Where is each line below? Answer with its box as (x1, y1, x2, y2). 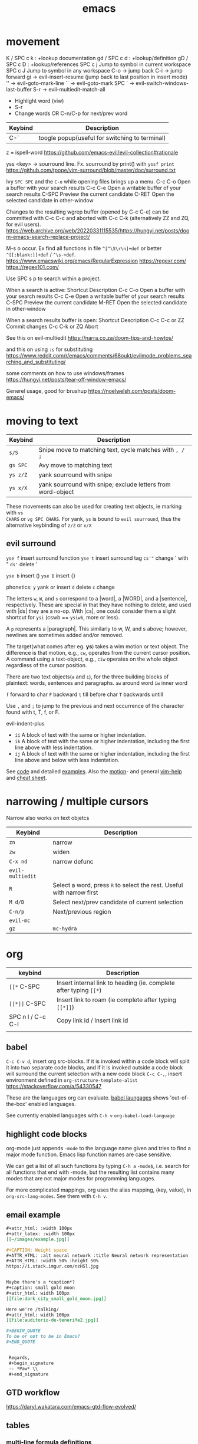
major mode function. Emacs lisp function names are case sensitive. (6, 1151, 172, 1158)
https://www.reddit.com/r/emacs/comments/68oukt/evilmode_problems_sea (6, 352, 192, 359)
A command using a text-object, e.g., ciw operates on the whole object (6, 655, 178, 662)
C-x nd (9, 858, 28, 865)
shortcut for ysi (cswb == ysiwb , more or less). (6, 613, 120, 621)
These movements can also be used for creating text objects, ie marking (6, 503, 182, 510)
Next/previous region (52, 907, 111, 915)
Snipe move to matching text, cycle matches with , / (38, 445, 185, 454)
